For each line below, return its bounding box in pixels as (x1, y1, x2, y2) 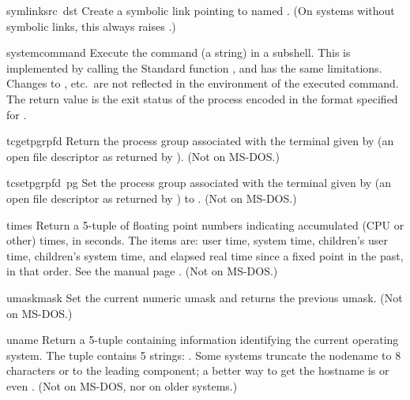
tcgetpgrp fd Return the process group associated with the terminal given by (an (6, 133, 394, 149)
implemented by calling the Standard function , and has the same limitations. (6, 59, 382, 76)
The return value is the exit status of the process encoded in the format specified (6, 90, 398, 107)
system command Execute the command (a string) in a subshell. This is (6, 44, 351, 61)
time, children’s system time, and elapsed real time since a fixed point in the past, (6, 247, 404, 264)
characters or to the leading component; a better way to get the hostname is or (6, 362, 389, 379)
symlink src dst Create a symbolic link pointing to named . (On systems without (6, 2, 395, 18)
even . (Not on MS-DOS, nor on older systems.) (6, 377, 238, 394)
